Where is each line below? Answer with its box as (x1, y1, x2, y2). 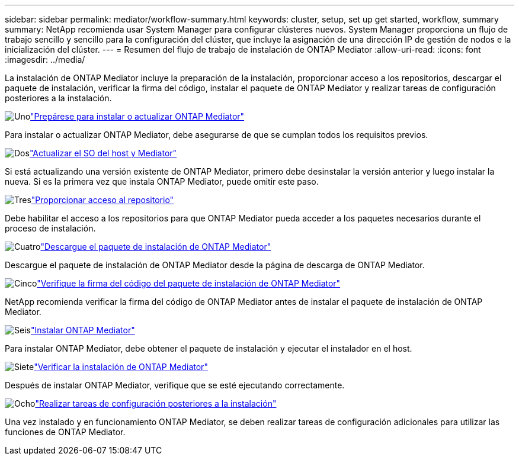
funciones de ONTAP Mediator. (5, 427, 126, 437)
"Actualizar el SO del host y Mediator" (29, 148, 177, 158)
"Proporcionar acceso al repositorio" (31, 195, 174, 205)
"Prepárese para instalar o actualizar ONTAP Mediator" (30, 111, 245, 121)
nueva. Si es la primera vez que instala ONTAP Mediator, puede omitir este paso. (5, 176, 319, 186)
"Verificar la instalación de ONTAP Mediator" (34, 362, 208, 372)
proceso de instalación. (5, 223, 96, 233)
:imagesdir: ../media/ (5, 54, 85, 65)
